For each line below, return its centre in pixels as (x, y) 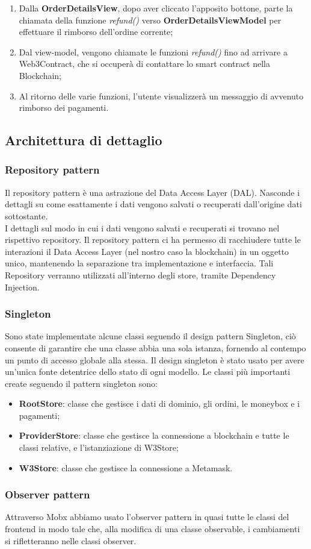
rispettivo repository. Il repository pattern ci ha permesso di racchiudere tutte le (153, 240)
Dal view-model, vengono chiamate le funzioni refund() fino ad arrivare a (153, 52)
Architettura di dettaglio (84, 140)
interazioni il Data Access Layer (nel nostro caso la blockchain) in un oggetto (147, 251)
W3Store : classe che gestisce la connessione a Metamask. (126, 467)
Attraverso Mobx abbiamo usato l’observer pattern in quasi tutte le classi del (147, 517)
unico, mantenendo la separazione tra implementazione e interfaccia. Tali (139, 263)
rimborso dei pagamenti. (64, 108)
